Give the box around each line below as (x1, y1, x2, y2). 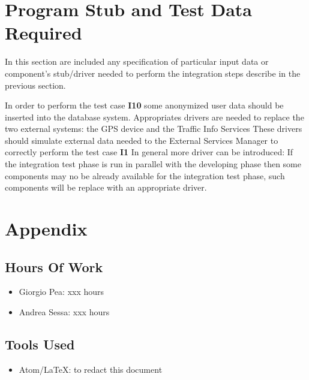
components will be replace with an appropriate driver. (5, 181, 207, 194)
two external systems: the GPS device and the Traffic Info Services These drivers (5, 122, 302, 135)
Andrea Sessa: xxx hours (19, 306, 110, 318)
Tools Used (5, 335, 75, 353)
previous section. (5, 79, 66, 91)
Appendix (5, 216, 88, 241)
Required (5, 20, 82, 45)
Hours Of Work (5, 257, 103, 276)
